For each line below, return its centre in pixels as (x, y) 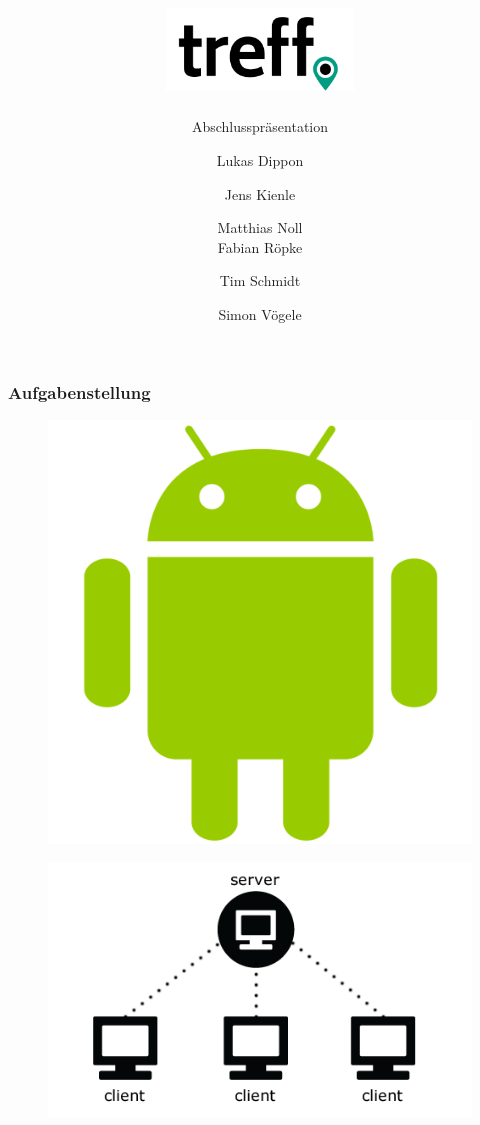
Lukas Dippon (260, 160)
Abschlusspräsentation (260, 126)
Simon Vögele (260, 314)
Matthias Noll (260, 227)
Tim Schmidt (260, 280)
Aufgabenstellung (79, 391)
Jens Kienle (260, 193)
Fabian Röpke (260, 246)
